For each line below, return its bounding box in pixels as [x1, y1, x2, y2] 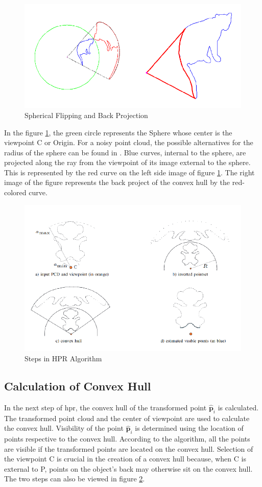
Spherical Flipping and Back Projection [25, 109, 148, 120]
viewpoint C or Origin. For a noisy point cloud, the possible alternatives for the [4, 137, 253, 148]
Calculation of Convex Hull [4, 378, 151, 394]
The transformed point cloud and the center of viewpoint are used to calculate [4, 412, 250, 423]
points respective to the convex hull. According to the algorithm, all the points [4, 433, 250, 444]
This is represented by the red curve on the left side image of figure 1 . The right [4, 167, 255, 177]
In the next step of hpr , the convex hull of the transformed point [4, 402, 207, 412]
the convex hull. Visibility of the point [4, 423, 124, 433]
